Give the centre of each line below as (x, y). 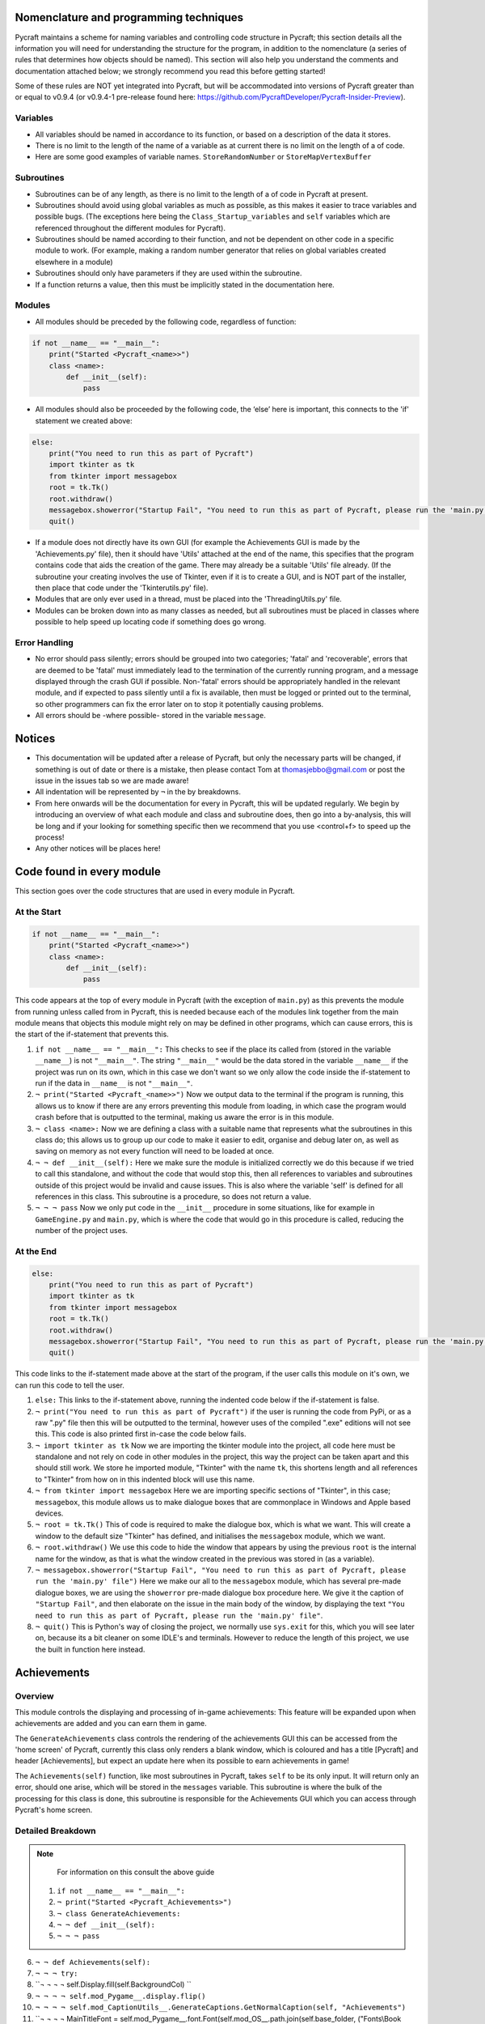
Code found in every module (88, 872)
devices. (49, 1513)
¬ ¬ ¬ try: (57, 1974)
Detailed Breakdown (55, 1831)
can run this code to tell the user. (70, 1385)
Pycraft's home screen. (54, 1810)
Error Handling (44, 642)
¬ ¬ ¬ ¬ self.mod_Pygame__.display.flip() (120, 1996)
